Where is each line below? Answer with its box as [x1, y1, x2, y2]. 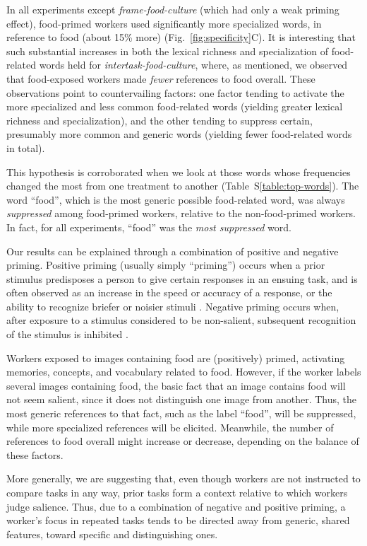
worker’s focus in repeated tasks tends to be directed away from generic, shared [6, 513, 350, 528]
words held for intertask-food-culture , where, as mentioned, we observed [39, 57, 348, 72]
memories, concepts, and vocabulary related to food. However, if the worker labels [6, 364, 361, 379]
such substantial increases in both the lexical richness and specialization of [6, 43, 329, 58]
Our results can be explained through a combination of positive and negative [6, 243, 339, 258]
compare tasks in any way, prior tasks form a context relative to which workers [6, 485, 348, 499]
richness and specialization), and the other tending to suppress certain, [6, 112, 313, 127]
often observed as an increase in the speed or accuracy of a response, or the [6, 285, 332, 300]
